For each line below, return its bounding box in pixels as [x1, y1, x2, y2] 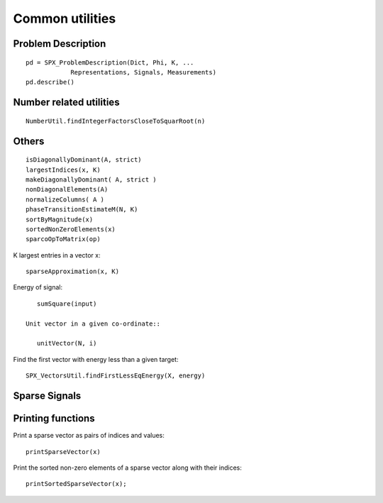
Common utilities [13, 11, 116, 26]
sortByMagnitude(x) [26, 215, 94, 223]
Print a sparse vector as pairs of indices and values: [13, 431, 165, 440]
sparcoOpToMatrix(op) [26, 235, 101, 243]
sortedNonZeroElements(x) [26, 225, 116, 233]
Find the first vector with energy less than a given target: [13, 355, 179, 363]
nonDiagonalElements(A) [26, 185, 109, 194]
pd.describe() [26, 78, 74, 87]
